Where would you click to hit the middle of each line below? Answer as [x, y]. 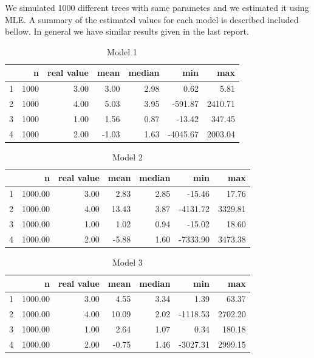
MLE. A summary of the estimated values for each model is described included [152, 19]
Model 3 [128, 262]
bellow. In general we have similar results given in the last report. [127, 31]
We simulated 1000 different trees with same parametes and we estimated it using [157, 7]
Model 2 [128, 157]
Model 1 [122, 51]
